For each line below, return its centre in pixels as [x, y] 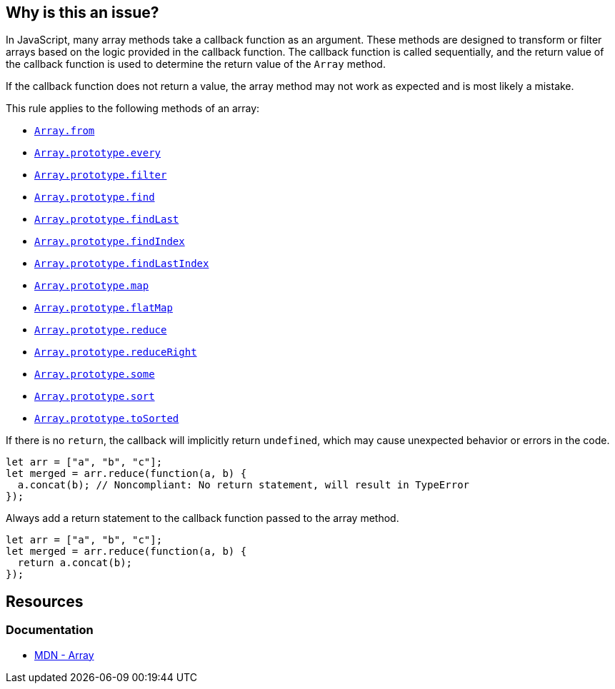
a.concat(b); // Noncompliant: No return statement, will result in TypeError [244, 485]
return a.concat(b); [75, 563]
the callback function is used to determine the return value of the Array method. [196, 64]
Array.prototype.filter [101, 175]
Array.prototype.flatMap [104, 308]
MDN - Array [64, 655]
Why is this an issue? [82, 12]
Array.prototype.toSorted [107, 419]
